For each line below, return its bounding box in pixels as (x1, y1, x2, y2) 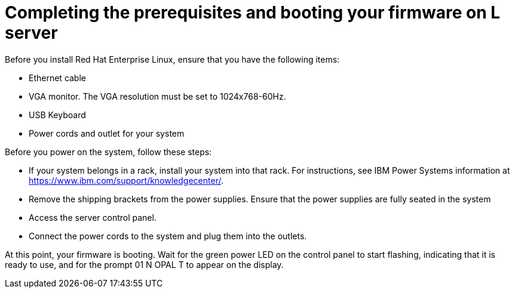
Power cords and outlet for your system (29, 128, 185, 138)
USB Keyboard (29, 109, 86, 120)
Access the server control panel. (29, 212, 157, 223)
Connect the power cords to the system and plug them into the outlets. (29, 230, 307, 241)
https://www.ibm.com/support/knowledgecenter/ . (29, 175, 223, 186)
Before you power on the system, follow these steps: (5, 146, 212, 157)
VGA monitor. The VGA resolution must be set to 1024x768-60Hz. (29, 91, 286, 101)
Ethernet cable (29, 72, 86, 83)
